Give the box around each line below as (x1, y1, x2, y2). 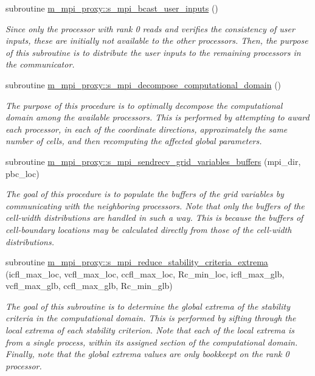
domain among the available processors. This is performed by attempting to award (5, 111, 310, 124)
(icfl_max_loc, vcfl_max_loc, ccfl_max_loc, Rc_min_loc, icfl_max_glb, (5, 267, 285, 280)
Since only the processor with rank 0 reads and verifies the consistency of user (5, 22, 295, 35)
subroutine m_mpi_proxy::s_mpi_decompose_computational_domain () (5, 78, 282, 91)
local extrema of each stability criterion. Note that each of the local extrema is (5, 324, 295, 336)
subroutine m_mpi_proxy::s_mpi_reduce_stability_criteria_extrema (5, 256, 268, 268)
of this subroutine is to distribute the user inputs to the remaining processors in (5, 46, 301, 58)
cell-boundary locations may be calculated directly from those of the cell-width (5, 223, 292, 235)
